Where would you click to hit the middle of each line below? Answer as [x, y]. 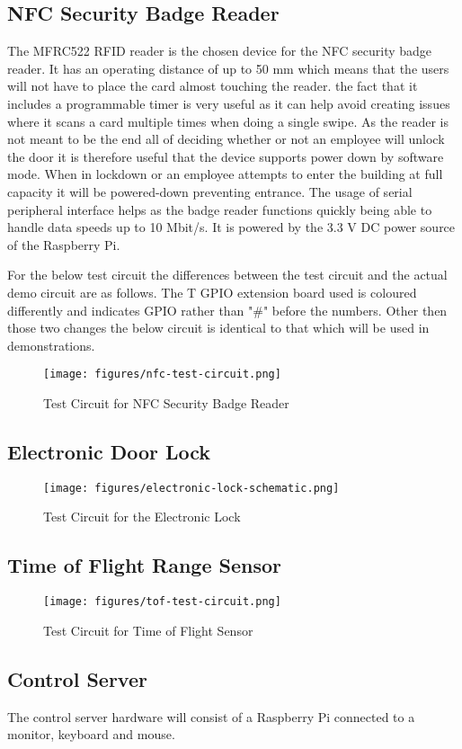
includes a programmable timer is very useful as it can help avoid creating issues [229, 103]
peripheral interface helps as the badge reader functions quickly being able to [220, 209]
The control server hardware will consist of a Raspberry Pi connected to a [211, 716]
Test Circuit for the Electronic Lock [142, 517]
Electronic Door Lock [109, 451]
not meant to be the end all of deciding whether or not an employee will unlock [226, 139]
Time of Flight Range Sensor [145, 565]
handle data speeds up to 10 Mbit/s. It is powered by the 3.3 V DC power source [231, 227]
